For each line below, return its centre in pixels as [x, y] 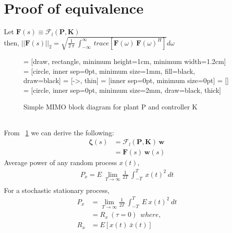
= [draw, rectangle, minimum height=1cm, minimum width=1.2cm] [125, 61]
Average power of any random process [61, 162]
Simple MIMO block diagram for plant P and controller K [111, 106]
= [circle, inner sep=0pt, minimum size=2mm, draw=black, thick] [122, 90]
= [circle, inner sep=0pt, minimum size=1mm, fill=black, [109, 71]
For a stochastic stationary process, [57, 190]
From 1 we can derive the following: [59, 132]
